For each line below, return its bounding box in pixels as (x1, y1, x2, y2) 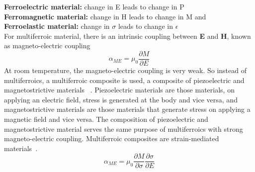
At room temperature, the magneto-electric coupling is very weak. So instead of (4, 65, 247, 76)
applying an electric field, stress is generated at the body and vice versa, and (4, 94, 238, 104)
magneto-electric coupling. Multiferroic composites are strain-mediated (4, 133, 219, 144)
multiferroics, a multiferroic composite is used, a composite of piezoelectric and (4, 75, 245, 85)
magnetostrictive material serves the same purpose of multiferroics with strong (4, 123, 243, 134)
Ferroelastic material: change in (4, 21, 110, 31)
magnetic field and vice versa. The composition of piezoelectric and (4, 114, 208, 124)
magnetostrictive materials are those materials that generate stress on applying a (4, 104, 251, 114)
